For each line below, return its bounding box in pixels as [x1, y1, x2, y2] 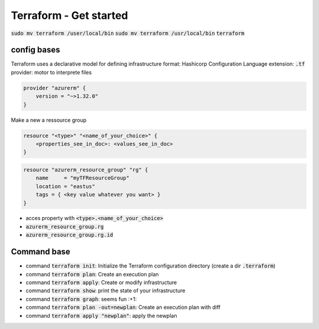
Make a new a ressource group [11, 116, 87, 124]
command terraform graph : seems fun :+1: [25, 295, 137, 302]
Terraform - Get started [11, 9, 128, 22]
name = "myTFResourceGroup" [35, 175, 130, 182]
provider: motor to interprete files [11, 69, 92, 76]
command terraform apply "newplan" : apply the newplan [25, 312, 177, 319]
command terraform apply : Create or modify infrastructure [25, 279, 177, 286]
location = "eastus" [35, 183, 96, 189]
